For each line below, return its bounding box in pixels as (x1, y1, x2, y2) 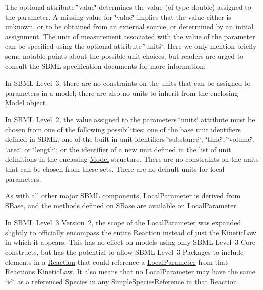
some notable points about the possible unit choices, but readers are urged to (5, 50, 244, 61)
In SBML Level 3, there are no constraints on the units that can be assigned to (5, 78, 251, 88)
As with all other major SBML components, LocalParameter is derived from (5, 190, 241, 201)
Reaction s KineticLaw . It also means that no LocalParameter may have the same (5, 266, 255, 277)
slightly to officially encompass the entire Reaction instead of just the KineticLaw (5, 227, 256, 237)
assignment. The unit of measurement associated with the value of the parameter (5, 31, 255, 41)
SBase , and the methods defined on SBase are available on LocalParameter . (5, 200, 238, 210)
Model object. (5, 97, 48, 108)
